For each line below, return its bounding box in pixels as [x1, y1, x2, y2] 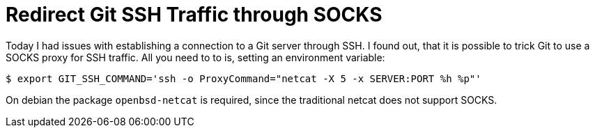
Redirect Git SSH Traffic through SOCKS [6, 3, 382, 26]
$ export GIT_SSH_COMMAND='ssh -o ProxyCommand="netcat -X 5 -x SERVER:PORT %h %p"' [6, 72, 481, 84]
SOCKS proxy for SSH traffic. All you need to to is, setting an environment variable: [6, 51, 385, 63]
